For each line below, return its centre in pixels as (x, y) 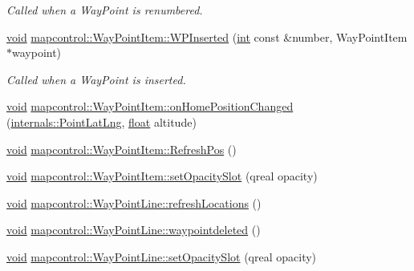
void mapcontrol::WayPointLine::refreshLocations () (134, 202)
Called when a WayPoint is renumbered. (105, 10)
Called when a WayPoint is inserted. (96, 79)
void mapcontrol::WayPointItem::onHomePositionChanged (150, 106)
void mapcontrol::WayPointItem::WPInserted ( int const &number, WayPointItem (207, 36)
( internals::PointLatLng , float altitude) (101, 121)
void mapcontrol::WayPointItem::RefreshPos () (122, 149)
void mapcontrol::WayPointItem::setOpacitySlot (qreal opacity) (162, 176)
